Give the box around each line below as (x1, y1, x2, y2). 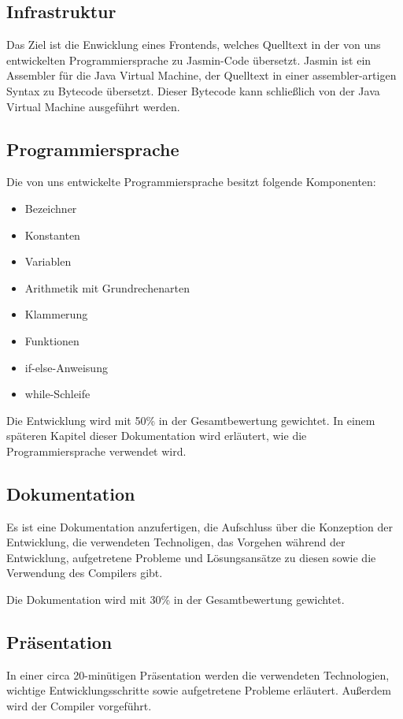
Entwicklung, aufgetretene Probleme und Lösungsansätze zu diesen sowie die (6, 549, 376, 565)
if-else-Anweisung (24, 359, 108, 375)
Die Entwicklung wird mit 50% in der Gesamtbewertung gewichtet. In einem (6, 412, 375, 428)
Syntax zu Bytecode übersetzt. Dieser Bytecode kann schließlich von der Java (6, 82, 380, 99)
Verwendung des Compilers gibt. (6, 564, 163, 581)
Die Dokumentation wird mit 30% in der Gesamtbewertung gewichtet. (6, 591, 345, 608)
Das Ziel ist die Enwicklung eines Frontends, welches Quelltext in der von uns (6, 36, 381, 53)
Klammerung (24, 306, 88, 322)
